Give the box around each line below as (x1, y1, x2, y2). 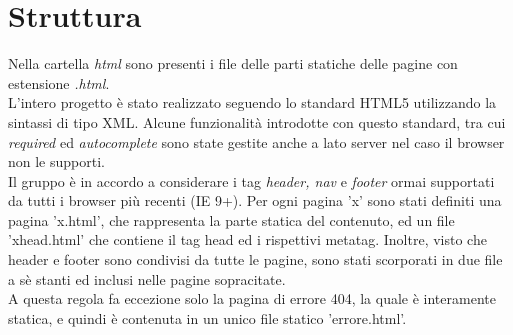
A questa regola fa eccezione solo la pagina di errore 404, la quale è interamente (8, 288, 496, 309)
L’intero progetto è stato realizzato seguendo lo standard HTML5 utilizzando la (8, 92, 497, 113)
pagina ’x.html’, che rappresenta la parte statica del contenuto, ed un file (8, 209, 455, 230)
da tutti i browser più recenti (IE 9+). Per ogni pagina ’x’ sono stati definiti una (8, 190, 502, 211)
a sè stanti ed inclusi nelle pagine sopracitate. (8, 268, 286, 289)
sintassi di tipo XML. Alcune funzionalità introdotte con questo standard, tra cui (8, 111, 506, 132)
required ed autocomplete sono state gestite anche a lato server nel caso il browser (8, 131, 505, 152)
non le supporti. (8, 151, 105, 172)
